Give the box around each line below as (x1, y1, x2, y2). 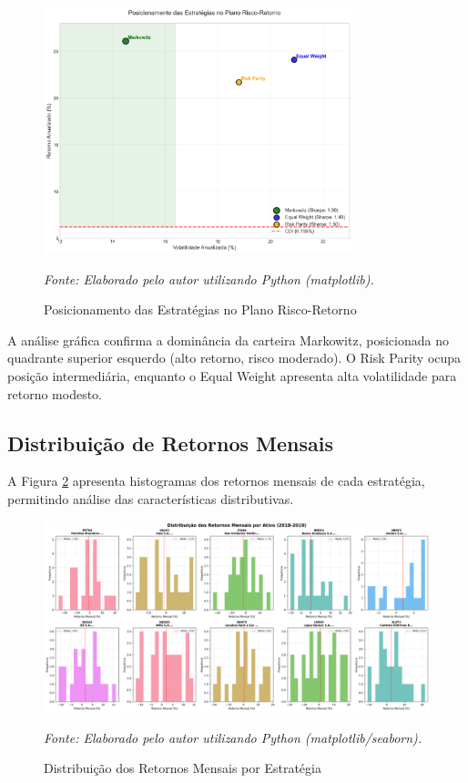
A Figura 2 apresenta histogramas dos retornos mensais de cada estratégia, (7, 471, 425, 490)
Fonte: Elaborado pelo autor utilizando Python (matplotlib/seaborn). (44, 727, 422, 747)
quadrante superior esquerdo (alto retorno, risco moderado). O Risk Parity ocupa (7, 348, 462, 367)
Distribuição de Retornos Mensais (7, 428, 334, 457)
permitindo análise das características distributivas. (7, 489, 294, 508)
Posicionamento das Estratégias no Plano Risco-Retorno (44, 300, 357, 319)
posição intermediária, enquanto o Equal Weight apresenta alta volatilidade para (7, 366, 457, 385)
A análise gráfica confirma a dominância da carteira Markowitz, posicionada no (7, 330, 449, 349)
